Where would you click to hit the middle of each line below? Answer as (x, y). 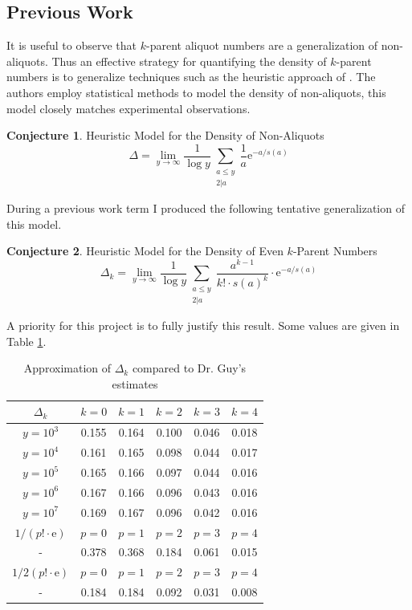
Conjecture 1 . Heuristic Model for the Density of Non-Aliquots (165, 135)
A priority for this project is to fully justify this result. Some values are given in (203, 325)
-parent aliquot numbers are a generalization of (262, 45)
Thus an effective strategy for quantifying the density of (189, 61)
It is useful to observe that (72, 45)
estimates (135, 383)
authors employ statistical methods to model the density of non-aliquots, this (196, 92)
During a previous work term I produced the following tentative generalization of (206, 208)
